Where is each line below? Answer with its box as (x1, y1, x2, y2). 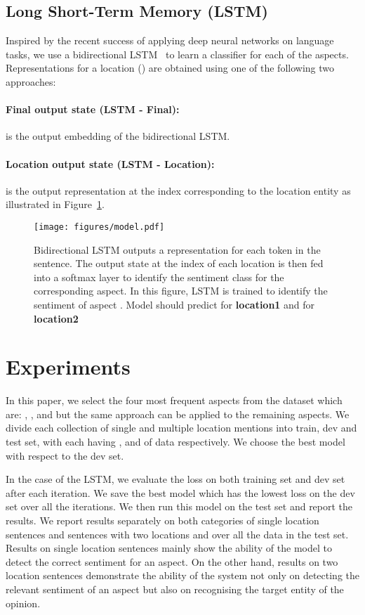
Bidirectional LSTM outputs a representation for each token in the (34, 242, 321, 257)
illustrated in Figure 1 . (6, 197, 105, 212)
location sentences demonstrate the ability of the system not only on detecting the (6, 568, 359, 583)
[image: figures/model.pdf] (34, 221, 165, 232)
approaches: (6, 74, 56, 89)
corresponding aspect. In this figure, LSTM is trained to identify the (34, 283, 328, 298)
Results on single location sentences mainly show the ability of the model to (6, 540, 332, 555)
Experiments (6, 352, 131, 381)
